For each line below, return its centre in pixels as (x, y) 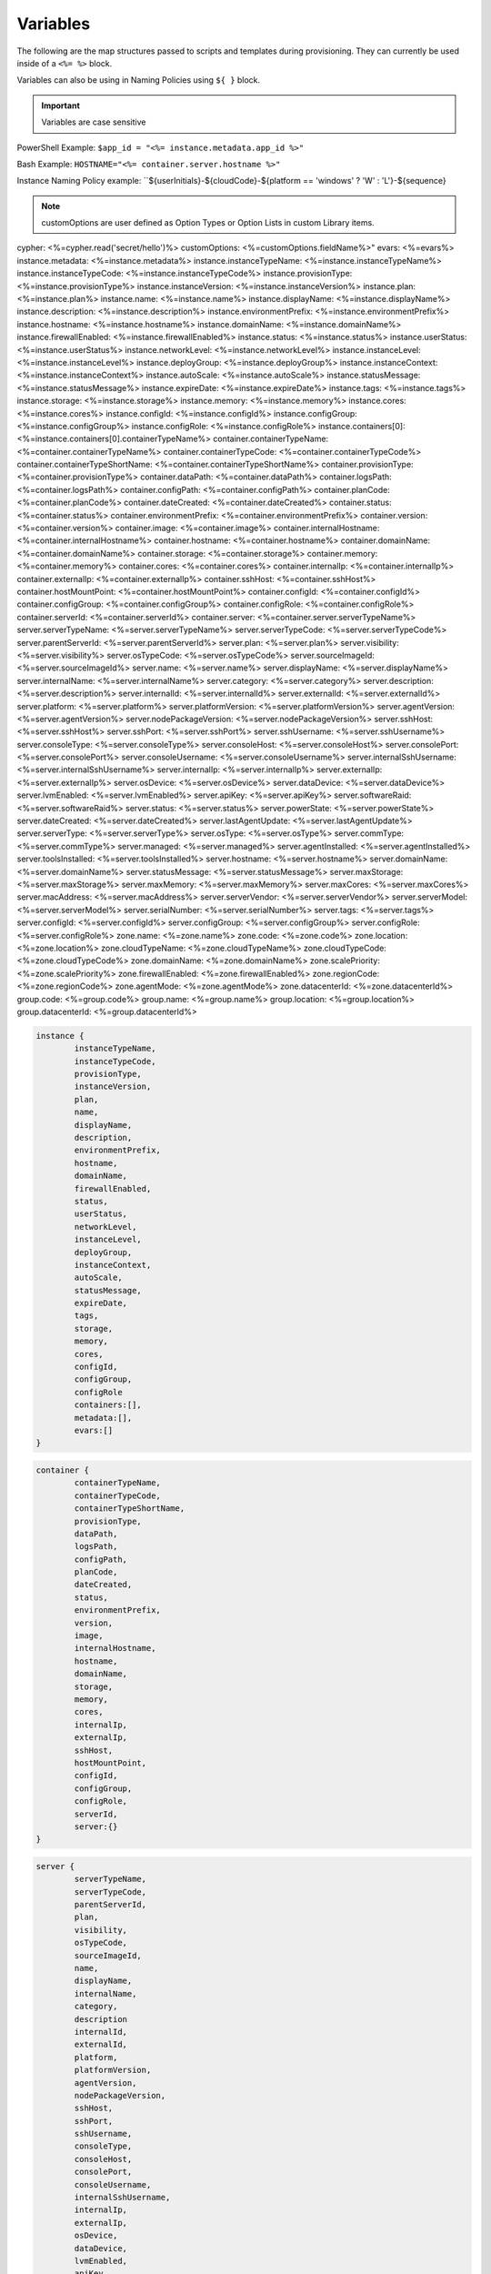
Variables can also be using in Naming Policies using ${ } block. (139, 80)
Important (61, 106)
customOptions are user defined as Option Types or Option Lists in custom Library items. (208, 223)
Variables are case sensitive (94, 122)
